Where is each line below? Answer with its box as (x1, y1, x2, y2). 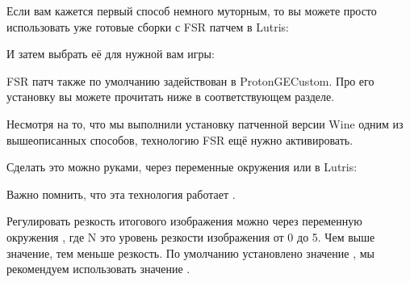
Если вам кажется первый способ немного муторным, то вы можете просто (6, 2, 377, 19)
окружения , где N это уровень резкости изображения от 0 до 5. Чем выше (6, 228, 375, 245)
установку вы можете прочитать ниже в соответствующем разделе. (6, 88, 335, 105)
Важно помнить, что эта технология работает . (6, 185, 236, 202)
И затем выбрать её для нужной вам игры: (6, 45, 215, 62)
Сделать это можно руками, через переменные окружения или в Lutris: (6, 158, 358, 175)
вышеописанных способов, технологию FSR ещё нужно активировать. (6, 131, 354, 148)
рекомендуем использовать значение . (6, 260, 190, 277)
